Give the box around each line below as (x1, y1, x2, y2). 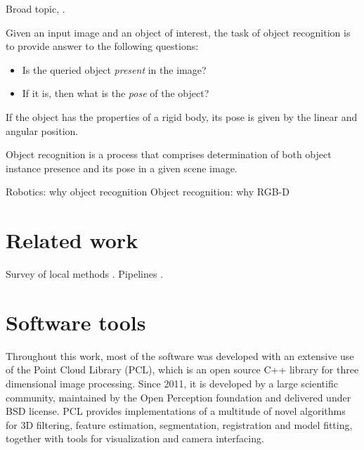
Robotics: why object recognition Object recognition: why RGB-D (6, 184, 290, 199)
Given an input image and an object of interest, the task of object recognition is (6, 25, 351, 39)
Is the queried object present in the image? (22, 62, 207, 77)
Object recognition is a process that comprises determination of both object (6, 147, 332, 162)
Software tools (6, 307, 146, 336)
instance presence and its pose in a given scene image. (6, 160, 238, 175)
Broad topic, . (6, 1, 65, 15)
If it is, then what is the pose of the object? (22, 86, 209, 101)
